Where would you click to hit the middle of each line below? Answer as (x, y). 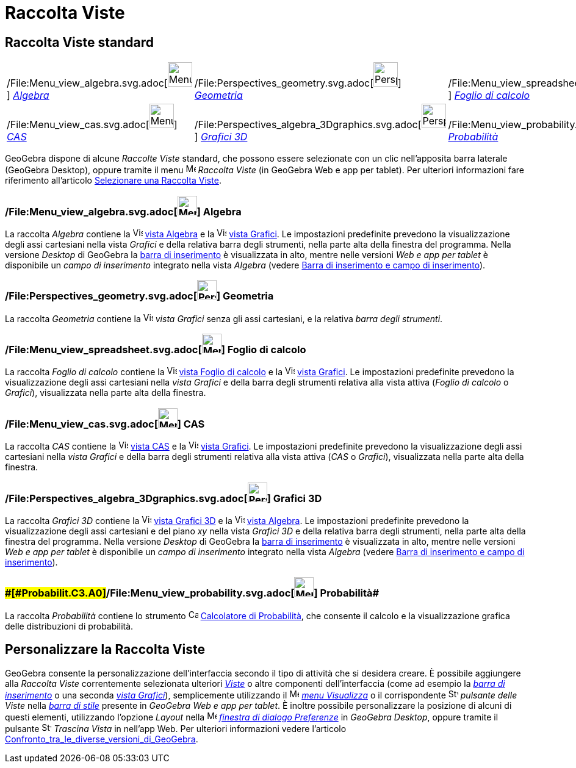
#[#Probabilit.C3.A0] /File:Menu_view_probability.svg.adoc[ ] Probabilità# (192, 593)
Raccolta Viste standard (80, 42)
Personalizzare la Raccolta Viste (105, 650)
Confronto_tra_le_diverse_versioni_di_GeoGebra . (102, 739)
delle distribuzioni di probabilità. (69, 626)
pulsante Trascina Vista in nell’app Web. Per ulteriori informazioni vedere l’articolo (176, 728)
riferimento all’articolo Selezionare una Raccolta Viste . (113, 181)
